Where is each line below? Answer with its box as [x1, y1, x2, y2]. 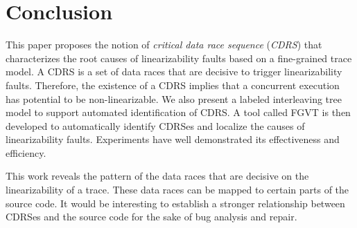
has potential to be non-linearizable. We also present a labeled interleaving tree [6, 91, 342, 106]
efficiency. [6, 145, 46, 160]
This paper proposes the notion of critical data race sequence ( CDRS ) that [6, 37, 322, 52]
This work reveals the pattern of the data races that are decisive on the [6, 169, 309, 183]
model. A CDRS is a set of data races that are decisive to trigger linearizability [6, 64, 342, 79]
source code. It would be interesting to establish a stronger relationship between [6, 196, 345, 210]
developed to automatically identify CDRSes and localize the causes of [6, 118, 305, 133]
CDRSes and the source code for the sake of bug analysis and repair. [6, 209, 297, 224]
